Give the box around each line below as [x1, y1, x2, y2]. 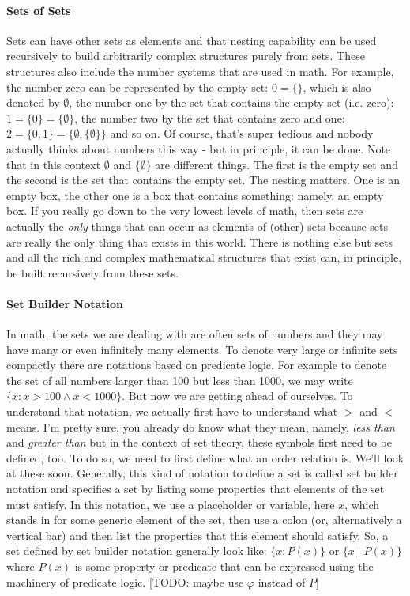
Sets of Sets [6, 2, 71, 18]
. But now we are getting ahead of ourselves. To [122, 387, 353, 404]
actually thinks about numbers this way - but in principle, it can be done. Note [6, 140, 391, 157]
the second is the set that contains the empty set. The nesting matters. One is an [6, 172, 400, 188]
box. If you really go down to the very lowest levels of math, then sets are [6, 202, 363, 219]
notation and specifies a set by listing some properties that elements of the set [6, 481, 385, 497]
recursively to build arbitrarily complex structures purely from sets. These [6, 47, 365, 64]
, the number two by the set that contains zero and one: [74, 109, 345, 126]
